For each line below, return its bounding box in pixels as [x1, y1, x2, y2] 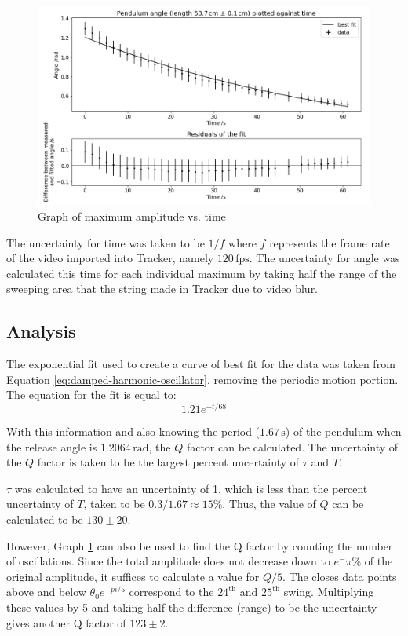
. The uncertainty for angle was [249, 250, 400, 266]
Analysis [6, 319, 76, 343]
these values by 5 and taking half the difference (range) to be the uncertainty [6, 598, 377, 615]
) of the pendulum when [285, 423, 402, 440]
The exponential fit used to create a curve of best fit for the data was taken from [6, 356, 395, 372]
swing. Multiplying [283, 583, 374, 600]
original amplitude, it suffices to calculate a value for [6, 568, 260, 584]
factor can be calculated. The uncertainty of [186, 438, 399, 455]
